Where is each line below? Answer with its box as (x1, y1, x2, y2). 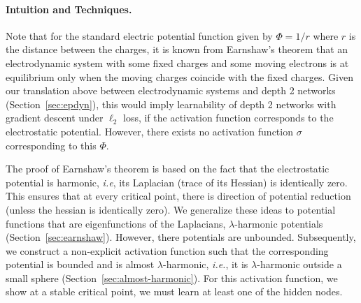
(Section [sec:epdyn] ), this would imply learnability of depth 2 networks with (6, 96, 337, 111)
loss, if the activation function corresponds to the (122, 110, 334, 125)
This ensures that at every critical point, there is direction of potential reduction (6, 189, 351, 203)
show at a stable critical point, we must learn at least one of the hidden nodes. (6, 284, 343, 299)
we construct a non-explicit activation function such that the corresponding (6, 243, 329, 258)
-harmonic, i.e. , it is (163, 257, 248, 272)
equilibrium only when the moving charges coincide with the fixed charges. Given (6, 69, 353, 84)
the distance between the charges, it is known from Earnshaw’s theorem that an (6, 42, 348, 57)
